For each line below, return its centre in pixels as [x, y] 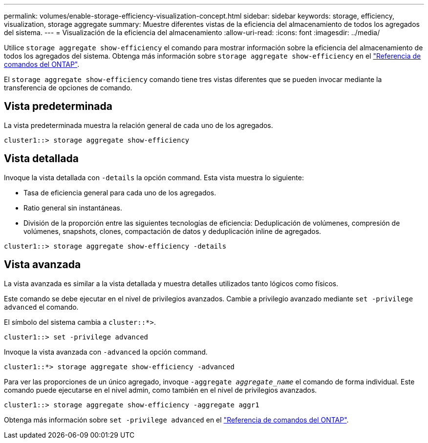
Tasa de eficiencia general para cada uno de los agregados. [120, 192]
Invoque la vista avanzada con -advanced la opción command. [106, 352]
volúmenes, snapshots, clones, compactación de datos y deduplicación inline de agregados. [172, 231]
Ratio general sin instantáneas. [73, 208]
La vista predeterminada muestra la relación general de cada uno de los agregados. [139, 125]
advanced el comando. [41, 307]
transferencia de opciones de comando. [68, 88]
